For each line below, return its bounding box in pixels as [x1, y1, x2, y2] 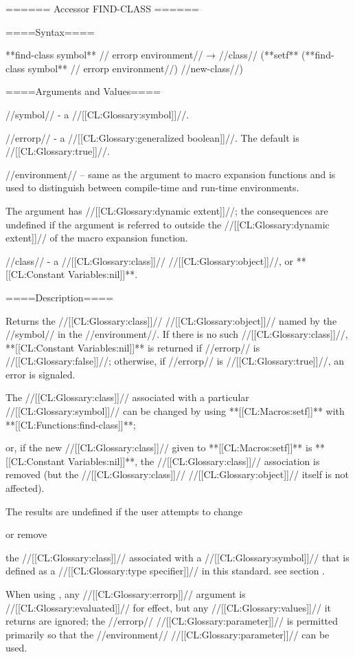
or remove [5, 527, 47, 541]
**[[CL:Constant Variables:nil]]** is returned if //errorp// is [5, 340, 260, 354]
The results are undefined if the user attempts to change [5, 504, 242, 518]
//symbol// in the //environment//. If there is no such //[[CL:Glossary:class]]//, [5, 327, 348, 341]
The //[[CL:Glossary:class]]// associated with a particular [5, 390, 249, 405]
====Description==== [5, 290, 114, 304]
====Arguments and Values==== [5, 84, 161, 98]
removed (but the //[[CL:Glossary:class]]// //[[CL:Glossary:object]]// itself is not [5, 467, 349, 482]
